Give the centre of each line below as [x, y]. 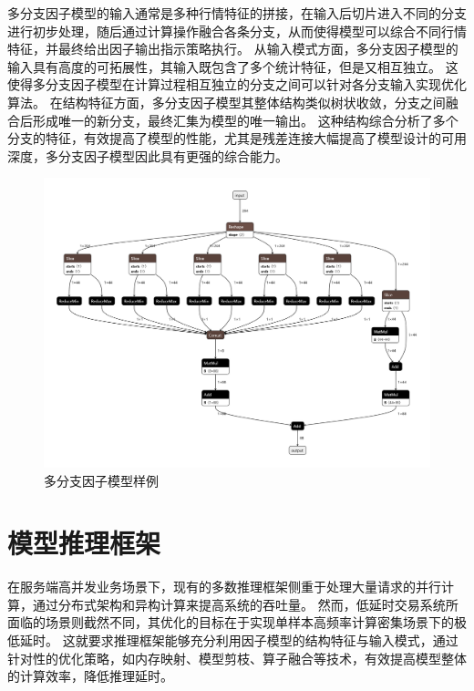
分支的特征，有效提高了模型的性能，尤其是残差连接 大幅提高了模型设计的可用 [237, 138]
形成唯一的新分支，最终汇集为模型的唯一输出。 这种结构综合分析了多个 [245, 120]
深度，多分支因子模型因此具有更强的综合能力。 [148, 155]
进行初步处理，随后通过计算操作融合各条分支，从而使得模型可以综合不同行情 [237, 31]
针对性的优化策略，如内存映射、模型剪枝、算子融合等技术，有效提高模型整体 [237, 658]
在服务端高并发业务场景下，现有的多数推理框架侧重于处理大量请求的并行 [224, 587]
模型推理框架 [84, 543]
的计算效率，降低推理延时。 [90, 676]
